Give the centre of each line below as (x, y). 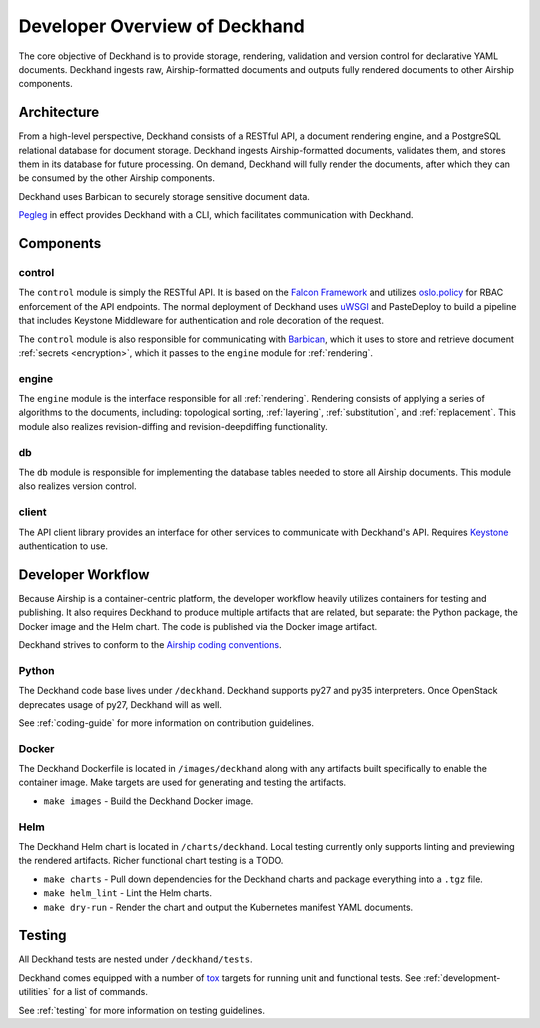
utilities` (35, 992)
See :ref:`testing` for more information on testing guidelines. (141, 1010)
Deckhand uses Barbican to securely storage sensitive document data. (164, 196)
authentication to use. (63, 546)
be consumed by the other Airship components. (116, 178)
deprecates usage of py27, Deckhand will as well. (120, 704)
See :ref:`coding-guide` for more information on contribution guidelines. (166, 722)
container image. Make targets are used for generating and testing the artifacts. (182, 782)
